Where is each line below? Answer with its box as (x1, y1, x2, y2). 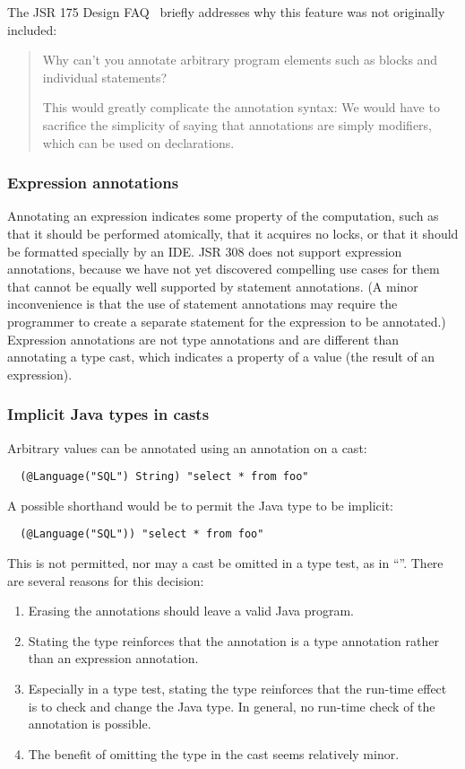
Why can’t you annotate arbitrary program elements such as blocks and (42, 50, 438, 69)
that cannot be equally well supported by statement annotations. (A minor (7, 276, 418, 295)
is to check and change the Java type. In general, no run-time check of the (28, 696, 435, 715)
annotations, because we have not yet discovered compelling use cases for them (7, 259, 440, 278)
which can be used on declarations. (42, 133, 235, 152)
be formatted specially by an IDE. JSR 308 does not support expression (7, 241, 402, 260)
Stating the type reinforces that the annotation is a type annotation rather (28, 631, 439, 650)
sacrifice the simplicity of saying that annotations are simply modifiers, (42, 115, 432, 134)
